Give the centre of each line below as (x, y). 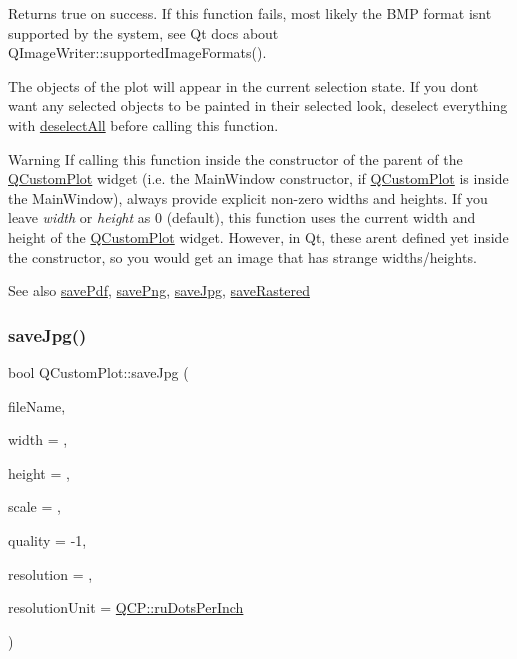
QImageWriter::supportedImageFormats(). (137, 52)
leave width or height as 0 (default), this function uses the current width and (242, 217)
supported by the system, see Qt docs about (143, 32)
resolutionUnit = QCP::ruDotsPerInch (126, 607)
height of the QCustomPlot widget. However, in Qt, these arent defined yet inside (258, 236)
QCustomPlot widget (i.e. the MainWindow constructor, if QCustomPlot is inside (258, 178)
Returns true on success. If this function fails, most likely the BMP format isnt (250, 13)
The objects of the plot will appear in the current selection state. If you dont (243, 85)
